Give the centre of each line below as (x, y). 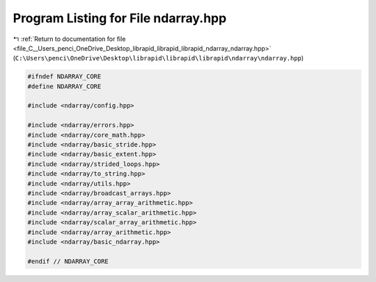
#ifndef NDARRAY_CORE (64, 77)
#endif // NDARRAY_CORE (68, 261)
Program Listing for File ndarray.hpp (120, 18)
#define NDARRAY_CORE (64, 86)
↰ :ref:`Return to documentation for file (69, 39)
